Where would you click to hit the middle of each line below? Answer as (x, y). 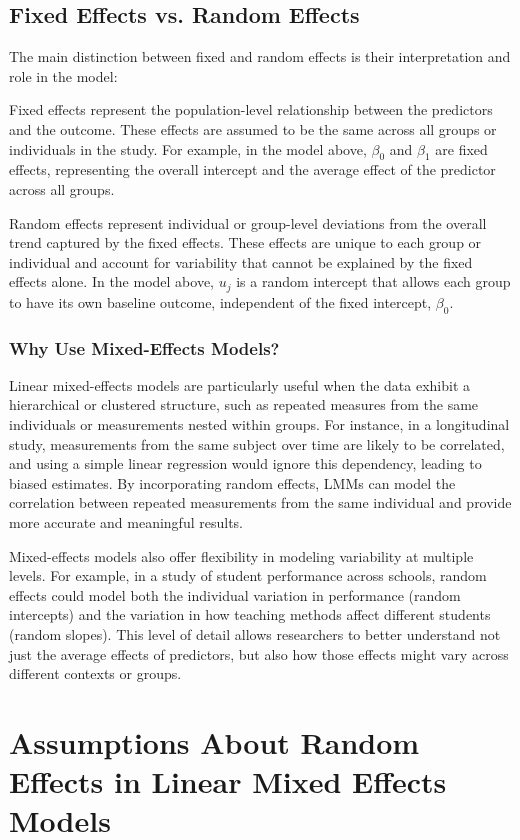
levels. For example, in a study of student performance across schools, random (248, 575)
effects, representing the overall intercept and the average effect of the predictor (252, 169)
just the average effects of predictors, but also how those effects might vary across (259, 653)
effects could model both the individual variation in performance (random (235, 594)
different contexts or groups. (95, 673)
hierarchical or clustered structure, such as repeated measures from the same (244, 404)
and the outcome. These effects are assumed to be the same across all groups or (253, 128)
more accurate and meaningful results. (126, 521)
